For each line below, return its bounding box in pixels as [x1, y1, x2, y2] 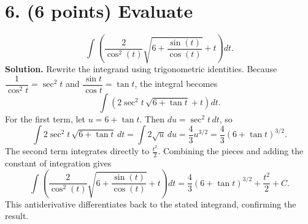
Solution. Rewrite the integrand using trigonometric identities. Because [5, 62, 277, 75]
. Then [139, 112, 165, 125]
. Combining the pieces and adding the [158, 144, 304, 157]
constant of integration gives [5, 157, 112, 170]
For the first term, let [5, 112, 86, 125]
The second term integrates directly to [5, 144, 150, 157]
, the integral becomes [134, 77, 218, 90]
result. [5, 209, 29, 222]
